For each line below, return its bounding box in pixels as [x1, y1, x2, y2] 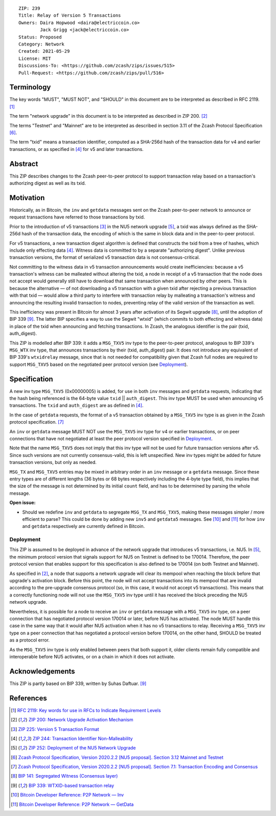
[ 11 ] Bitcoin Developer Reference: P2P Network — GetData [11, 801, 134, 807]
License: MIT [18, 55, 51, 61]
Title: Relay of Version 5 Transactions [18, 13, 121, 18]
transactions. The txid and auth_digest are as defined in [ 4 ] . [9, 402, 144, 409]
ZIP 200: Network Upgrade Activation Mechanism [28, 717, 133, 723]
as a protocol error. [9, 637, 50, 643]
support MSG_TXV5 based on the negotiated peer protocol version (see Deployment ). [9, 361, 188, 367]
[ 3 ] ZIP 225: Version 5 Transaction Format [11, 726, 99, 732]
